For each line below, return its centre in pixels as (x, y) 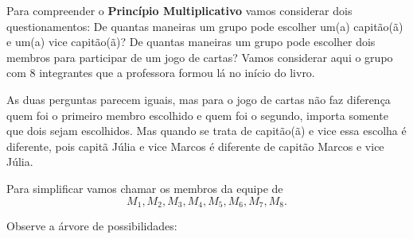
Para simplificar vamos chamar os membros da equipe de (145, 188)
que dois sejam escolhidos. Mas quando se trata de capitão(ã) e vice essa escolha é (206, 131)
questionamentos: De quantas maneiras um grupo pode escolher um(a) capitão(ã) (205, 26)
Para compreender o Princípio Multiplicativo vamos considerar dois (179, 10)
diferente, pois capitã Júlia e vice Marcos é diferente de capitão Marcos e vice (195, 146)
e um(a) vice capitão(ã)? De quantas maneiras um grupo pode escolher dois (191, 42)
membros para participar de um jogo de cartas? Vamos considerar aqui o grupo (200, 57)
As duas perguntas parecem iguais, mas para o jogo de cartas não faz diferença (199, 99)
